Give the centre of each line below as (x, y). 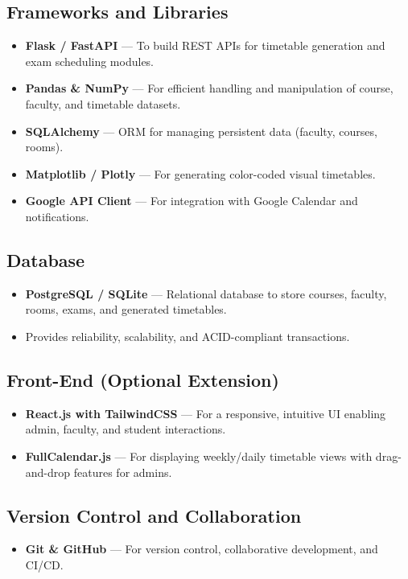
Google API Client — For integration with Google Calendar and (192, 201)
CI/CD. (44, 564)
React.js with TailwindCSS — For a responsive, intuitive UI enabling (206, 413)
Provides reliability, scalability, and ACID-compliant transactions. (188, 336)
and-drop (48, 472)
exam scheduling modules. (90, 61)
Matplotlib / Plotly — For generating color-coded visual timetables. (200, 173)
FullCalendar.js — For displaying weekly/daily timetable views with (199, 456)
